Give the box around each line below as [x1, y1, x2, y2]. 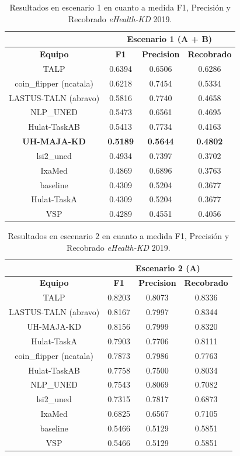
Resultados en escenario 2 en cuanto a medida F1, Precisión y [8, 230, 229, 242]
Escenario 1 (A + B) [127, 33, 213, 45]
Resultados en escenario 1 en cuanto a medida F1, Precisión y [9, 1, 231, 13]
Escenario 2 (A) [135, 261, 200, 274]
